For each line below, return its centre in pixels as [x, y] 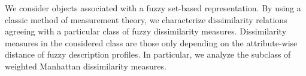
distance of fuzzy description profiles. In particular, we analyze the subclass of [148, 54]
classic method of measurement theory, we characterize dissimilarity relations [146, 19]
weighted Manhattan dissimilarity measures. [86, 66]
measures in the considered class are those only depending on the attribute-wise [151, 42]
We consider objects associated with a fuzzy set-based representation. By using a [153, 8]
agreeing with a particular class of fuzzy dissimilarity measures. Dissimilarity [146, 31]
